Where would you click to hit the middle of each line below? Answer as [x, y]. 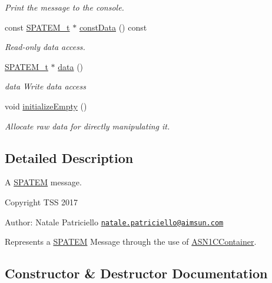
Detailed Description [69, 157]
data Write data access [45, 86]
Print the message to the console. [64, 7]
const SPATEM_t [37, 27]
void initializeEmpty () [46, 106]
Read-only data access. [45, 47]
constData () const [113, 27]
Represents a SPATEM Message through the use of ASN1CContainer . [131, 242]
